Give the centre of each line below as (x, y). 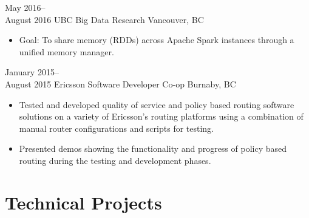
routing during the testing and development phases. (115, 160)
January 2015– (32, 72)
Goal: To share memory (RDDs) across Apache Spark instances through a (157, 40)
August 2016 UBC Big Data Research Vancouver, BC (104, 19)
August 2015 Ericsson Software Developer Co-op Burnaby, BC (121, 83)
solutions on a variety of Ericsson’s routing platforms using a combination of (161, 116)
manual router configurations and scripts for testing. (117, 128)
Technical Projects (83, 202)
